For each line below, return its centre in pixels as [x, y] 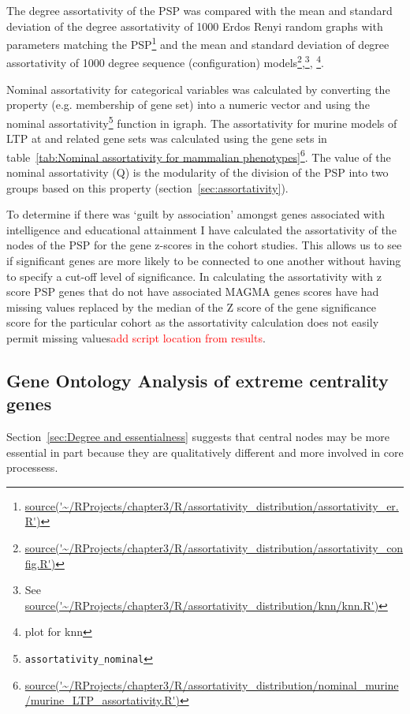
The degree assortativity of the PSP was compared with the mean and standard [199, 10]
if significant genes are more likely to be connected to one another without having [204, 260]
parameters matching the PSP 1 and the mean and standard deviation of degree [198, 43]
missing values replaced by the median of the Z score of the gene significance [192, 307]
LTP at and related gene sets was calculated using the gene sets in [167, 138]
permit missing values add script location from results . [136, 337]
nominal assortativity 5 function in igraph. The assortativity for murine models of [202, 121]
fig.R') [40, 563]
